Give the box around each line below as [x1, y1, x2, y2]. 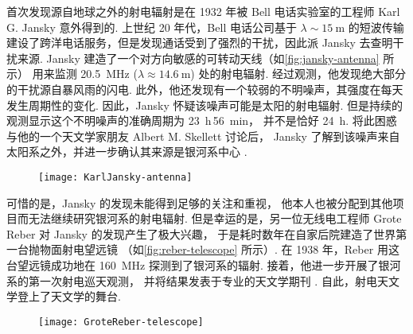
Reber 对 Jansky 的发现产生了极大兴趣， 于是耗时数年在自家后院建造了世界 [6, 225, 396, 242]
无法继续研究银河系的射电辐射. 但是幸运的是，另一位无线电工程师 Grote [28, 210, 402, 227]
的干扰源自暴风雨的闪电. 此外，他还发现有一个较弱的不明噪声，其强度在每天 [6, 80, 403, 97]
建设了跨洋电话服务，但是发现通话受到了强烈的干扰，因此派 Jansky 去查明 [6, 34, 393, 51]
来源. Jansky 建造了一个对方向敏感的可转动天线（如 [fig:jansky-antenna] [17, 49, 380, 66]
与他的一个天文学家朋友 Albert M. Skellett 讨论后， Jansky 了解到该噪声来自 [6, 127, 400, 144]
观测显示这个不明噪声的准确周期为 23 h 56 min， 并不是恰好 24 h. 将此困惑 [6, 112, 397, 129]
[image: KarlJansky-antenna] [38, 171, 193, 183]
